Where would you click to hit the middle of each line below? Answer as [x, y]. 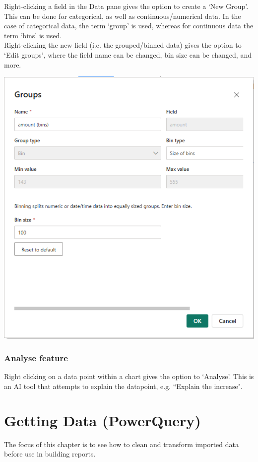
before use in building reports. [50, 454]
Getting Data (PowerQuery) [102, 420]
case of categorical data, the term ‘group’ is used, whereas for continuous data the [129, 26]
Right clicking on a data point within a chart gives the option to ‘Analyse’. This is [129, 376]
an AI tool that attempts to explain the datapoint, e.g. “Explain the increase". [123, 386]
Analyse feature [36, 358]
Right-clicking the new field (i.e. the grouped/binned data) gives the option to [123, 45]
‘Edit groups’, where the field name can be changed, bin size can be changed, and [128, 54]
